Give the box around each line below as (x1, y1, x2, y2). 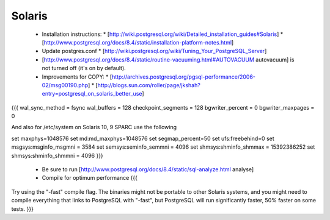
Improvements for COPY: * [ (42, 73, 112, 80)
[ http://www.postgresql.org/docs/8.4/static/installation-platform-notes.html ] (42, 38, 234, 46)
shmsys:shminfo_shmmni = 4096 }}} (11, 152, 103, 159)
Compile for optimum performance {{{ (42, 174, 137, 182)
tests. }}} (11, 205, 34, 213)
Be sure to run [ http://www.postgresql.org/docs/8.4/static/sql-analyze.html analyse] (42, 166, 254, 173)
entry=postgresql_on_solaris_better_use (42, 90, 142, 98)
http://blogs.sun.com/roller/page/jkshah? (97, 81, 201, 88)
